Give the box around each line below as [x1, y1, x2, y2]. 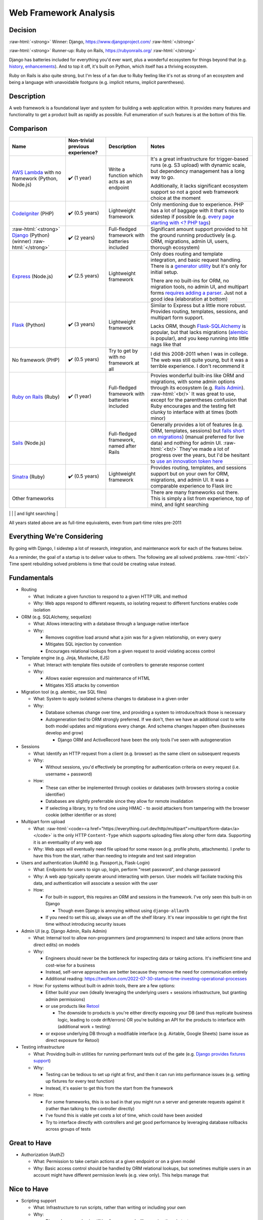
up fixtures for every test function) [45, 1078, 114, 1084]
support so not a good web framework [150, 188, 239, 195]
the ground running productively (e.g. [150, 232, 236, 239]
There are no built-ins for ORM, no [150, 277, 229, 284]
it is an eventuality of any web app [33, 839, 102, 845]
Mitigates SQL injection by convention [45, 641, 122, 647]
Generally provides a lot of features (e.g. [150, 421, 244, 428]
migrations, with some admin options [150, 378, 235, 385]
